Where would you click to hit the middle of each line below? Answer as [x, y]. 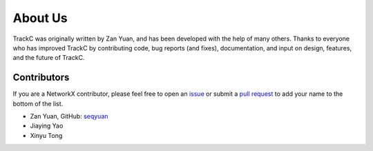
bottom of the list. [38, 103]
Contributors [41, 78]
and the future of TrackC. [49, 58]
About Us [40, 18]
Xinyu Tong [46, 135]
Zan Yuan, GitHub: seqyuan [69, 117]
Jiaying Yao [47, 126]
